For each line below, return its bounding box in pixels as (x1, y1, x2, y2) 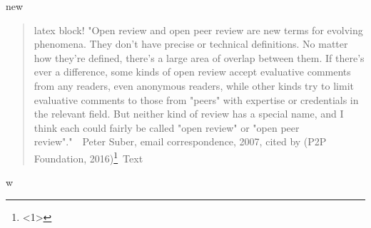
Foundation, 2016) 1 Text (34, 148, 143, 165)
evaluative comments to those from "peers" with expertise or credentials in (34, 92, 359, 107)
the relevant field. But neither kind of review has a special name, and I (34, 106, 344, 121)
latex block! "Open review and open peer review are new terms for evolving (34, 22, 363, 37)
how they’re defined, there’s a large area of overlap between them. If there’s (34, 50, 365, 65)
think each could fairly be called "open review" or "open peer (34, 120, 300, 135)
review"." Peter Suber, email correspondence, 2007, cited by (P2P (34, 134, 327, 149)
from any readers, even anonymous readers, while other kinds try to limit (34, 78, 354, 93)
